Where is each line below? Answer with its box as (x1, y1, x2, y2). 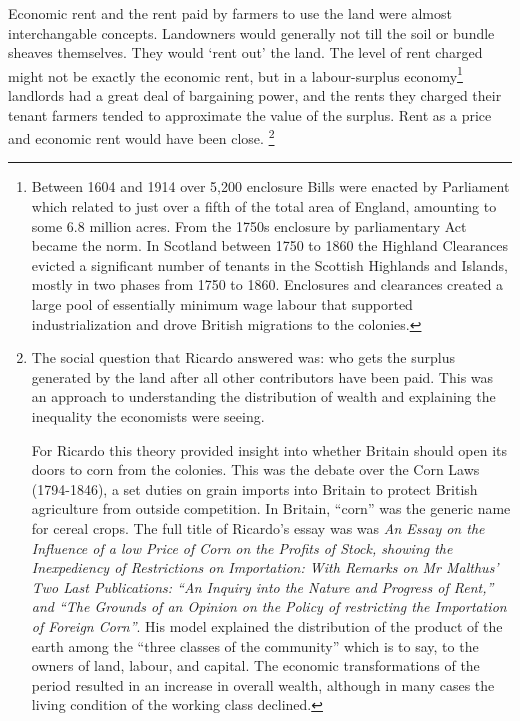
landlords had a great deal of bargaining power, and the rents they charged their (8, 85, 502, 106)
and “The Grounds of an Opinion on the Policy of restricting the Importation (31, 596, 507, 617)
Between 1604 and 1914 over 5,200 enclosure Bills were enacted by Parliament (31, 176, 510, 197)
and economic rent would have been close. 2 (8, 125, 275, 148)
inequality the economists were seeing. (31, 406, 265, 426)
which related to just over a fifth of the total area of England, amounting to (31, 196, 497, 217)
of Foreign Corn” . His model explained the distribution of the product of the (31, 615, 503, 636)
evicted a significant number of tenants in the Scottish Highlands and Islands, (31, 254, 508, 275)
